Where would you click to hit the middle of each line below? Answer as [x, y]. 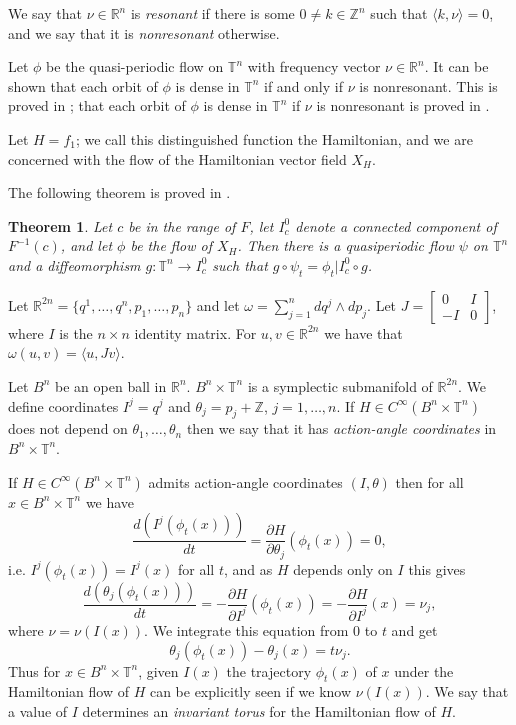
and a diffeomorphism [74, 264]
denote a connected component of [396, 225]
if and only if [303, 85]
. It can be [456, 66]
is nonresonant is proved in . [403, 105]
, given [158, 670]
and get [414, 629]
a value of [38, 710]
